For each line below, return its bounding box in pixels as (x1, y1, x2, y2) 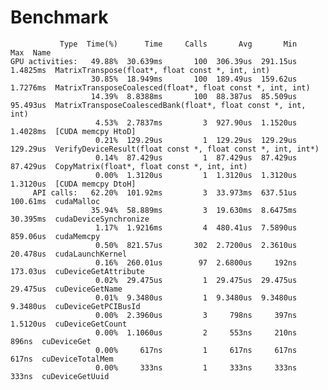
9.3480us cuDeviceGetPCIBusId (10, 301, 141, 311)
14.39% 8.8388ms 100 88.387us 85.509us (90, 91, 298, 101)
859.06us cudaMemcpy (10, 231, 101, 241)
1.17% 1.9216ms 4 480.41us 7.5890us (95, 222, 298, 233)
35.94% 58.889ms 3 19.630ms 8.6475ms (90, 205, 298, 215)
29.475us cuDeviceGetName (10, 284, 123, 294)
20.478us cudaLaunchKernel (10, 249, 128, 259)
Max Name (10, 47, 52, 58)
